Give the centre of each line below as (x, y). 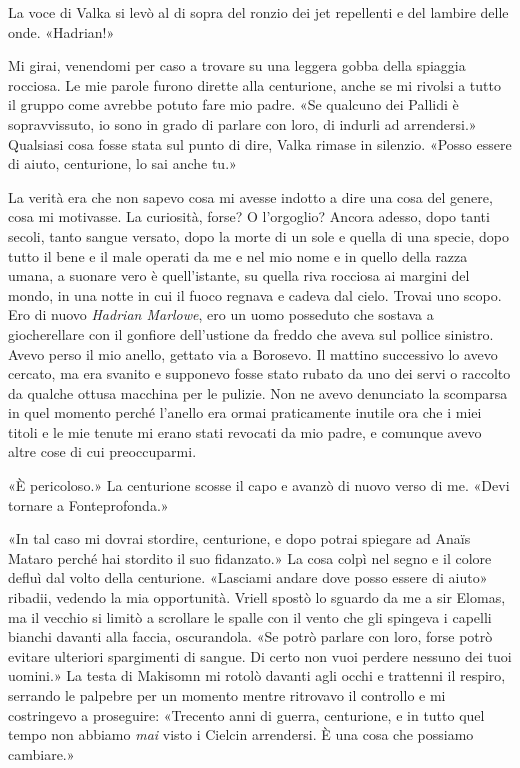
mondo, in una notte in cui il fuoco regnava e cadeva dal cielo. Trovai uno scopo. (255, 294)
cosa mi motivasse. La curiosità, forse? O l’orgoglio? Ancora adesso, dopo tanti (249, 216)
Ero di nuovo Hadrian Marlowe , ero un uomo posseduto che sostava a (221, 314)
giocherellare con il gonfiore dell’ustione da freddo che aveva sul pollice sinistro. (251, 333)
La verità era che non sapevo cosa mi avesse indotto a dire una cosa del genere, (250, 196)
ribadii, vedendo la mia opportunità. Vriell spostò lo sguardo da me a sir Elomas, (257, 597)
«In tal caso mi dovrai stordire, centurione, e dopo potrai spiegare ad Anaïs (239, 538)
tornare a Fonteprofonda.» (88, 504)
